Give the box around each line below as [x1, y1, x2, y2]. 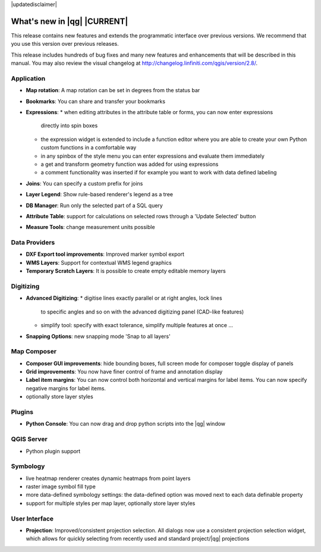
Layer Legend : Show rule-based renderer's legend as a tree [26, 191, 174, 198]
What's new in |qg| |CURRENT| [11, 16, 128, 26]
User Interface [11, 515, 53, 523]
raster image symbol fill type [26, 483, 96, 490]
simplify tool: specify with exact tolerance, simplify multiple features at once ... [40, 322, 234, 329]
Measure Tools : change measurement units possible [26, 224, 155, 231]
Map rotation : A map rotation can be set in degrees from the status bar [26, 87, 200, 94]
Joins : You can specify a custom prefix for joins [26, 180, 143, 187]
